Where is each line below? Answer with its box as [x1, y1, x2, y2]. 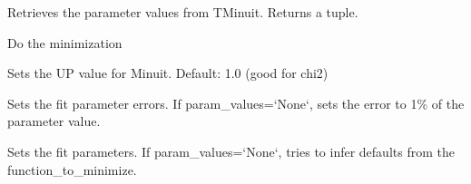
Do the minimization [7, 33, 123, 52]
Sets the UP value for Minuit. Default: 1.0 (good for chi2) [7, 63, 329, 82]
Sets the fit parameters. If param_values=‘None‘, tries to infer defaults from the [7, 141, 455, 160]
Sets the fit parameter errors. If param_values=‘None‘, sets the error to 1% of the [7, 93, 465, 112]
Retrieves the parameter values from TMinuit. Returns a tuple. [7, 3, 358, 21]
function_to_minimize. [7, 160, 137, 179]
